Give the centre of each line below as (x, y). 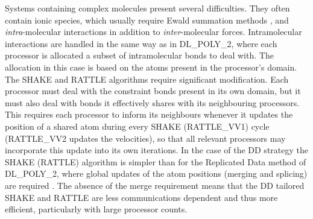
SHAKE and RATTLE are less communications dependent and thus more (141, 197)
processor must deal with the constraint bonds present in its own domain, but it (153, 91)
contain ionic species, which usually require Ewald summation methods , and (147, 20)
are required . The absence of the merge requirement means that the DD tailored (155, 185)
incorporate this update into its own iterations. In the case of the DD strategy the (156, 150)
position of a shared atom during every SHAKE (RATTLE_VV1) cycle (137, 126)
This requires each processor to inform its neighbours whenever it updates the (149, 114)
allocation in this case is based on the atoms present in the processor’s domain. (151, 67)
